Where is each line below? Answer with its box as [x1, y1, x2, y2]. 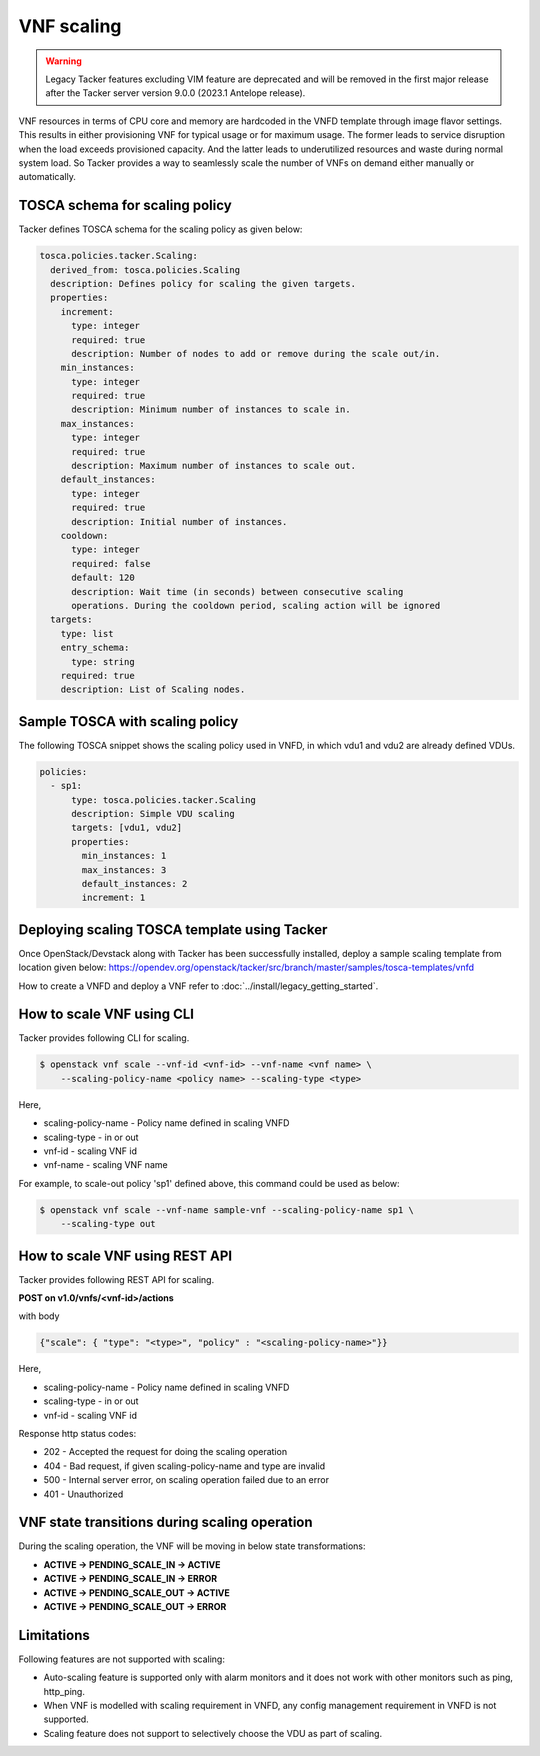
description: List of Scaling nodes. [60, 684, 246, 695]
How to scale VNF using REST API [18, 1247, 233, 1264]
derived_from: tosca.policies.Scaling [50, 264, 240, 275]
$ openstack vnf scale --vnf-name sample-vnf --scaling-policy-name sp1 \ [39, 1204, 415, 1215]
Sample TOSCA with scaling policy [18, 713, 239, 730]
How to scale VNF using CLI [18, 1006, 195, 1023]
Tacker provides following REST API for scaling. [18, 1273, 215, 1285]
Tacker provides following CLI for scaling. [18, 1032, 190, 1044]
